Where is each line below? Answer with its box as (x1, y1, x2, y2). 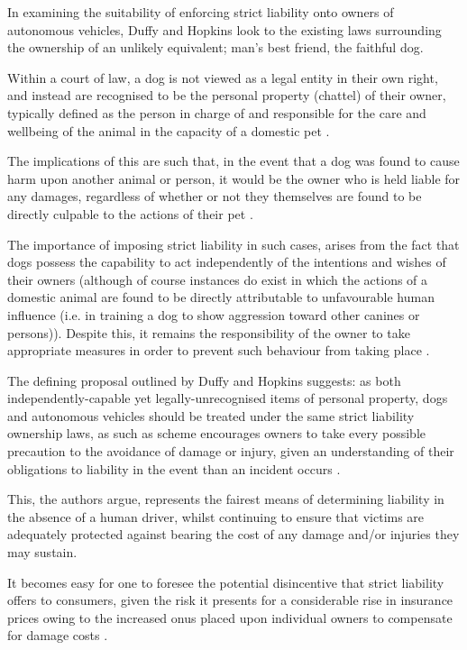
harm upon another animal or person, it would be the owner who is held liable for (7, 169, 461, 188)
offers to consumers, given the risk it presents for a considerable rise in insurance (7, 590, 453, 609)
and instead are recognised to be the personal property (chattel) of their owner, (7, 86, 446, 105)
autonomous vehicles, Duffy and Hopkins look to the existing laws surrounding (7, 20, 442, 39)
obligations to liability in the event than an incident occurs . (7, 459, 341, 478)
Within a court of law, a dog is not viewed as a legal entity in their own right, (7, 68, 438, 87)
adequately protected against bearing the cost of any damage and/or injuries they (7, 525, 460, 544)
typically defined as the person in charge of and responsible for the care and (7, 103, 426, 122)
